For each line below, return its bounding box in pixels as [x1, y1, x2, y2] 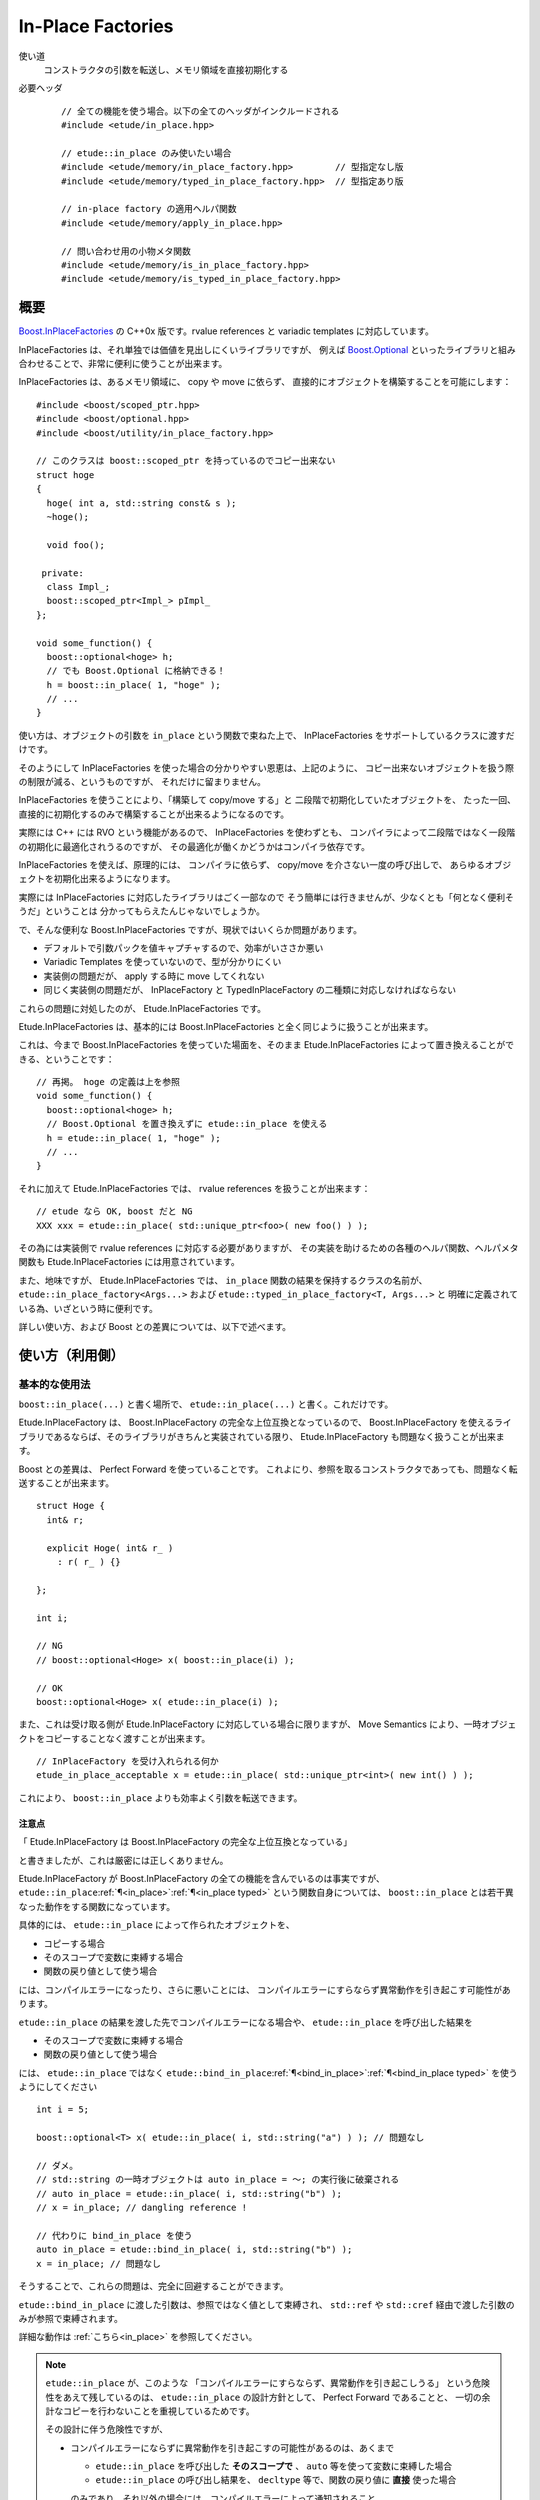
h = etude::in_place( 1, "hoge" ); [46, 1132, 222, 1144]
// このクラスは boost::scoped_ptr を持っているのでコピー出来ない [36, 455, 336, 467]
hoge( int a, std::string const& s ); [46, 497, 237, 509]
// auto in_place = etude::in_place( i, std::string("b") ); [36, 2188, 342, 2199]
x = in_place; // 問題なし [36, 2258, 162, 2269]
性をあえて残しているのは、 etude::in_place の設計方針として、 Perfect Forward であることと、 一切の [45, 2391, 482, 2403]
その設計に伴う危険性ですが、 [45, 2423, 169, 2435]
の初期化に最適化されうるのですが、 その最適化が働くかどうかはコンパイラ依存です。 [18, 840, 370, 852]
